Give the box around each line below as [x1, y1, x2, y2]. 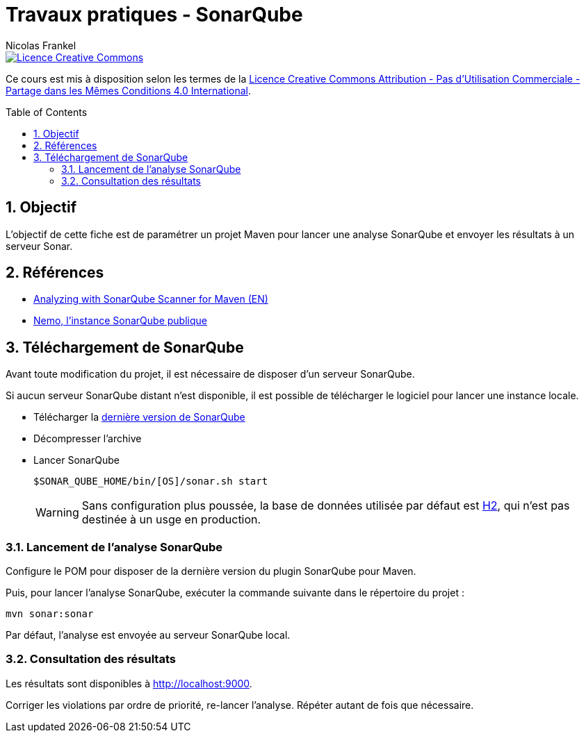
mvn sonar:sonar [6, 608, 94, 620]
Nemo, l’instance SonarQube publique [33, 315, 207, 327]
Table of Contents [6, 106, 88, 118]
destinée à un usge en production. [81, 512, 261, 527]
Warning [35, 505, 79, 520]
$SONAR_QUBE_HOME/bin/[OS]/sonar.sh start [33, 476, 268, 487]
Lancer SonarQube [33, 454, 120, 467]
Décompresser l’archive [33, 433, 142, 445]
